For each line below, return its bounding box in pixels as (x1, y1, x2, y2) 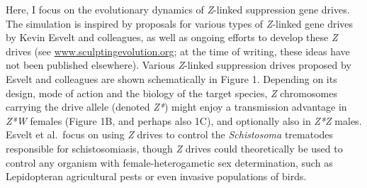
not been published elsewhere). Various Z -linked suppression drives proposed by (6, 57, 351, 72)
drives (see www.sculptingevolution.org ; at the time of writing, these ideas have (6, 43, 350, 58)
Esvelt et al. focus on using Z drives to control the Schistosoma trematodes (6, 127, 334, 142)
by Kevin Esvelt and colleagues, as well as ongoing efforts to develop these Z (6, 30, 338, 45)
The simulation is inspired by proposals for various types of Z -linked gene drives (6, 16, 354, 31)
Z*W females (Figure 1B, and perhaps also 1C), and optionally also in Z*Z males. (6, 113, 362, 128)
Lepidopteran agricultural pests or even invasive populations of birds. (6, 169, 307, 184)
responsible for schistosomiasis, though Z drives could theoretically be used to (6, 140, 343, 155)
